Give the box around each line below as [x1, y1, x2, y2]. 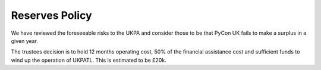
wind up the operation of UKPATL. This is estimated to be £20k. [11, 56, 166, 64]
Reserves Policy [11, 9, 92, 22]
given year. [11, 37, 39, 44]
